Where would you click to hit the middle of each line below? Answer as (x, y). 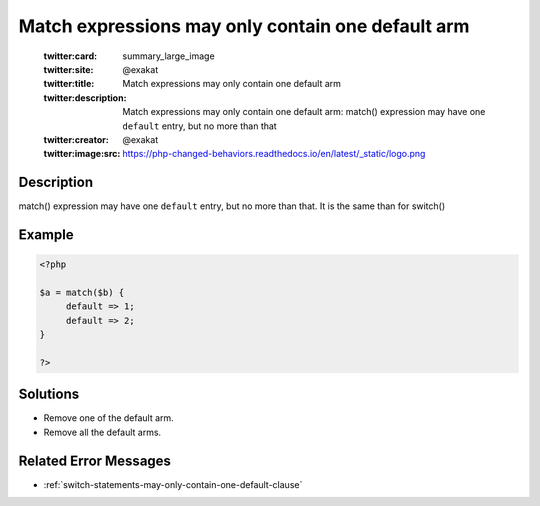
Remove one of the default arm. (108, 418)
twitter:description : (85, 97)
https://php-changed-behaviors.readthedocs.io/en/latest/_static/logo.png (274, 154)
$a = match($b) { (82, 292)
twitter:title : (69, 84)
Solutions (49, 394)
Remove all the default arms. (102, 432)
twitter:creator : (76, 139)
